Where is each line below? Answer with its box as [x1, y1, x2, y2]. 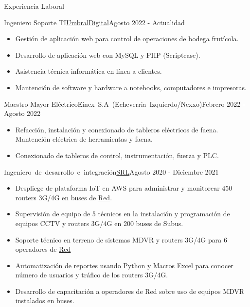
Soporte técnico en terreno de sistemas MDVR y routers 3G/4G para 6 [15, 234, 227, 244]
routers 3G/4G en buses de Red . [15, 192, 112, 202]
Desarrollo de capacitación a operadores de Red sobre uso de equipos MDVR [15, 286, 245, 296]
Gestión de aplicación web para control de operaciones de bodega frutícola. [15, 33, 239, 44]
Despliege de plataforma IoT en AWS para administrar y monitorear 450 [15, 183, 232, 193]
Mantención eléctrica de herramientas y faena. [15, 134, 153, 144]
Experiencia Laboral [4, 1, 64, 11]
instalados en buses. [15, 295, 74, 306]
